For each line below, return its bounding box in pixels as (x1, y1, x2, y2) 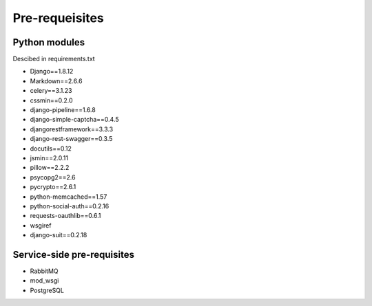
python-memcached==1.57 (30, 193, 107, 201)
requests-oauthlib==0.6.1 (30, 212, 101, 220)
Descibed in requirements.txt (12, 55, 96, 63)
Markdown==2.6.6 (30, 76, 83, 85)
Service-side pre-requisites (12, 248, 134, 261)
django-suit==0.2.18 (30, 231, 87, 239)
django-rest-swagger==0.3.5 (30, 135, 113, 143)
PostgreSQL (30, 286, 65, 294)
